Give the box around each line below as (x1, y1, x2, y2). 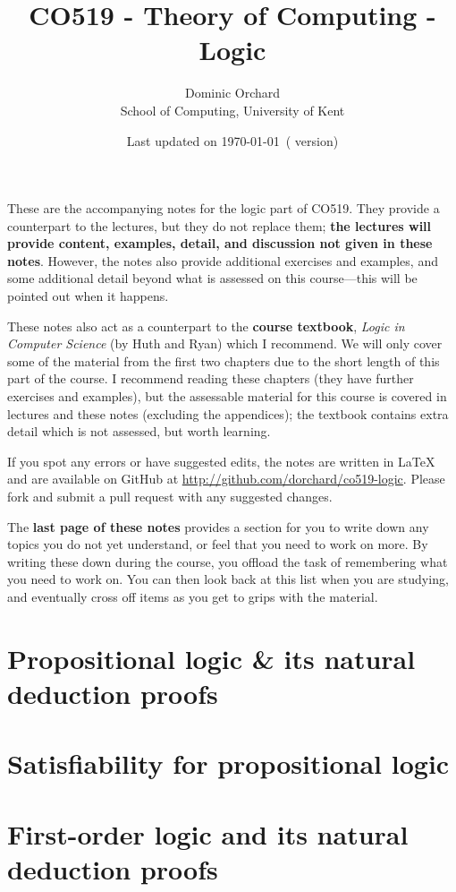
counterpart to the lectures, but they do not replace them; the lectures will (7, 216, 432, 235)
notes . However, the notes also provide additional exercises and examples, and (7, 251, 438, 270)
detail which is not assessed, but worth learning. (7, 422, 271, 441)
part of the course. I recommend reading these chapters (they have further (7, 369, 414, 388)
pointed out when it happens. (7, 287, 169, 305)
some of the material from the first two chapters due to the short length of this (7, 351, 440, 370)
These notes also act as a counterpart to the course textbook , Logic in (7, 316, 405, 335)
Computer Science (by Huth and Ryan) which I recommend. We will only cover (7, 334, 443, 353)
